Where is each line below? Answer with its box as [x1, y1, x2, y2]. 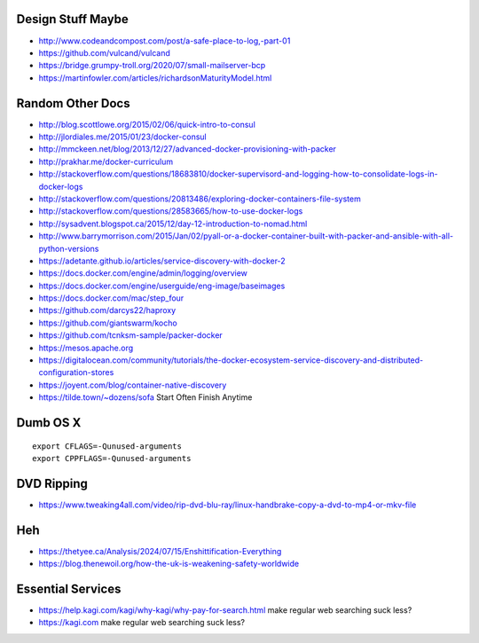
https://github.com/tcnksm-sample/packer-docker [38, 330, 224, 341]
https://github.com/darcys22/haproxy [38, 305, 177, 316]
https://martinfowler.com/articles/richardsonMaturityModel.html [38, 72, 272, 83]
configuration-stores [38, 367, 114, 378]
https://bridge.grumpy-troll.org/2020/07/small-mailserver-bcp [38, 60, 266, 71]
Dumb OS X [16, 415, 82, 430]
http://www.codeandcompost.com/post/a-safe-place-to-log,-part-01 [38, 35, 291, 46]
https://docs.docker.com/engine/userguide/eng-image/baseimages [38, 280, 286, 291]
